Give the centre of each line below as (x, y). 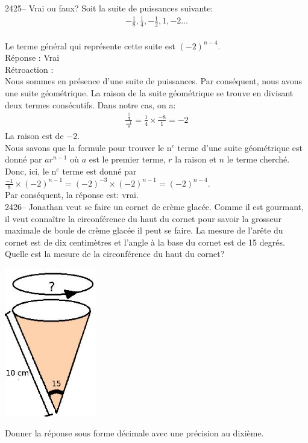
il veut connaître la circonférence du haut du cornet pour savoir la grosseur (143, 218)
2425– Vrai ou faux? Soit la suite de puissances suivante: (109, 8)
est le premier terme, (127, 159)
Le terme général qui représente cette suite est (90, 45)
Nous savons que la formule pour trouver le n (88, 147)
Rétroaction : (29, 69)
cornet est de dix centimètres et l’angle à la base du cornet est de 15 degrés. (145, 242)
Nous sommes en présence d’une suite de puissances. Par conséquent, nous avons (153, 81)
